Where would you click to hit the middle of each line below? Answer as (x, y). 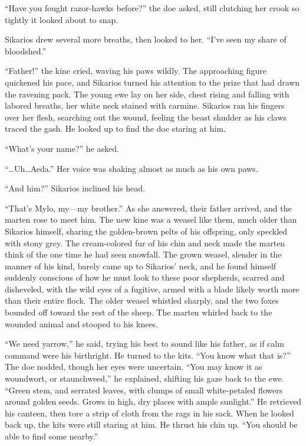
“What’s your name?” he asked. (62, 148)
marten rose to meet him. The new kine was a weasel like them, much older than (151, 219)
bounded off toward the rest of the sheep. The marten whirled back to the (139, 312)
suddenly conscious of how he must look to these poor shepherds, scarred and (145, 277)
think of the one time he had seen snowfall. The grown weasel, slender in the (143, 254)
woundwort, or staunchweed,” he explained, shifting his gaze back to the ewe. (144, 378)
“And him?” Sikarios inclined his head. (75, 188)
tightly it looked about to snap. (62, 19)
